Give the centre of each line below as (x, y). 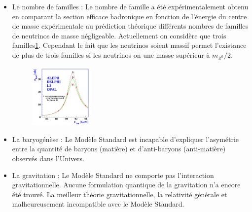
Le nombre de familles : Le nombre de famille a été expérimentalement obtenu (130, 6)
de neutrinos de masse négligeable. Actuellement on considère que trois (119, 35)
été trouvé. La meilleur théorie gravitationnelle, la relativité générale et (120, 194)
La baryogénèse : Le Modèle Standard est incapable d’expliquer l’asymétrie (126, 139)
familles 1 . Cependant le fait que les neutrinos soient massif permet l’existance (129, 45)
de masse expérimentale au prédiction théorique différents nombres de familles (130, 26)
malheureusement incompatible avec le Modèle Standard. (98, 204)
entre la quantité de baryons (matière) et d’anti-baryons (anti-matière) (119, 149)
